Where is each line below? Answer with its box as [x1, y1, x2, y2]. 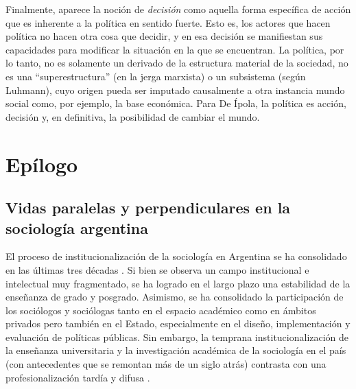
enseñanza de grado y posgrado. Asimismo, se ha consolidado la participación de [5, 290, 344, 304]
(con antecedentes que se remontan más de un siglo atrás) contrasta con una [5, 357, 327, 371]
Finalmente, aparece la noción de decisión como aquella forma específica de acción [5, 2, 351, 16]
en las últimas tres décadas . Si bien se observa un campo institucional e [5, 262, 309, 276]
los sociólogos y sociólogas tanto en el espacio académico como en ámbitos [5, 303, 316, 317]
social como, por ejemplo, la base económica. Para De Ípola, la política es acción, [5, 96, 346, 110]
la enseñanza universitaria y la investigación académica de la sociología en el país [5, 343, 346, 357]
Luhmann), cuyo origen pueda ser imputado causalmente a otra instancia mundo [5, 82, 345, 97]
